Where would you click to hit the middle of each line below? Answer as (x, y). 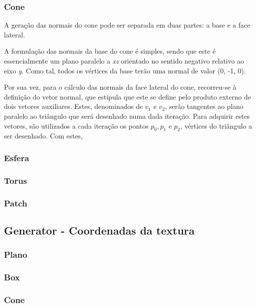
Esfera (17, 157)
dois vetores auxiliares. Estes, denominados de (73, 106)
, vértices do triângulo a (216, 125)
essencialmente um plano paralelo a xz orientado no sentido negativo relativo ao (124, 61)
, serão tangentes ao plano (204, 106)
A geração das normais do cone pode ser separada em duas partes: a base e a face (127, 25)
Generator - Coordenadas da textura (99, 230)
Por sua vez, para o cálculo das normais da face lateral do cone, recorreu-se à (120, 87)
